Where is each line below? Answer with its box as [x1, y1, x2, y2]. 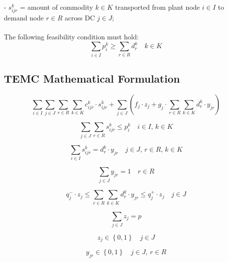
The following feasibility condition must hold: [4, 32, 139, 42]
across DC [65, 13, 95, 23]
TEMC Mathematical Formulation [4, 71, 180, 86]
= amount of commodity [20, 2, 93, 12]
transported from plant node [115, 2, 200, 12]
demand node [4, 13, 44, 23]
